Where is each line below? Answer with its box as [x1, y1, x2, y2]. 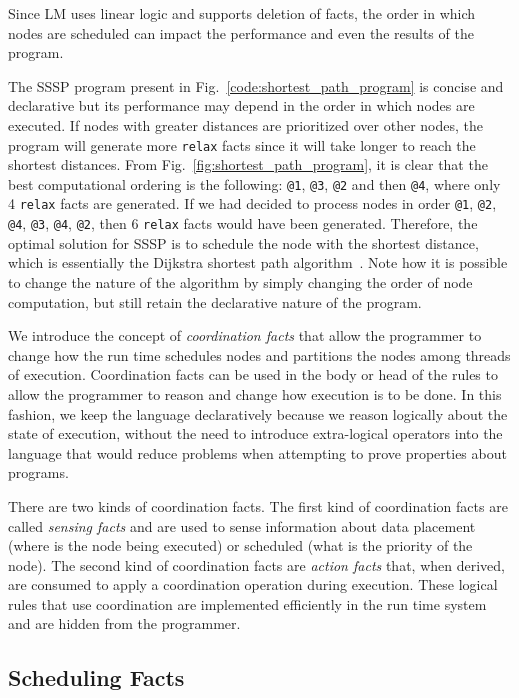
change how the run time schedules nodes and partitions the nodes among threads [8, 344, 511, 365]
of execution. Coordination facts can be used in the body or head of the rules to [8, 364, 498, 385]
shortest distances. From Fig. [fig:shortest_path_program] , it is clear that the [8, 154, 488, 175]
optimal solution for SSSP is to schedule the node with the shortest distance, [8, 232, 479, 253]
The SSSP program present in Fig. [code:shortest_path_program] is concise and [8, 75, 504, 96]
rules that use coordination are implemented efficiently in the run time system [8, 593, 487, 614]
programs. [8, 462, 69, 483]
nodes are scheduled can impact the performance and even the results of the [8, 22, 474, 43]
